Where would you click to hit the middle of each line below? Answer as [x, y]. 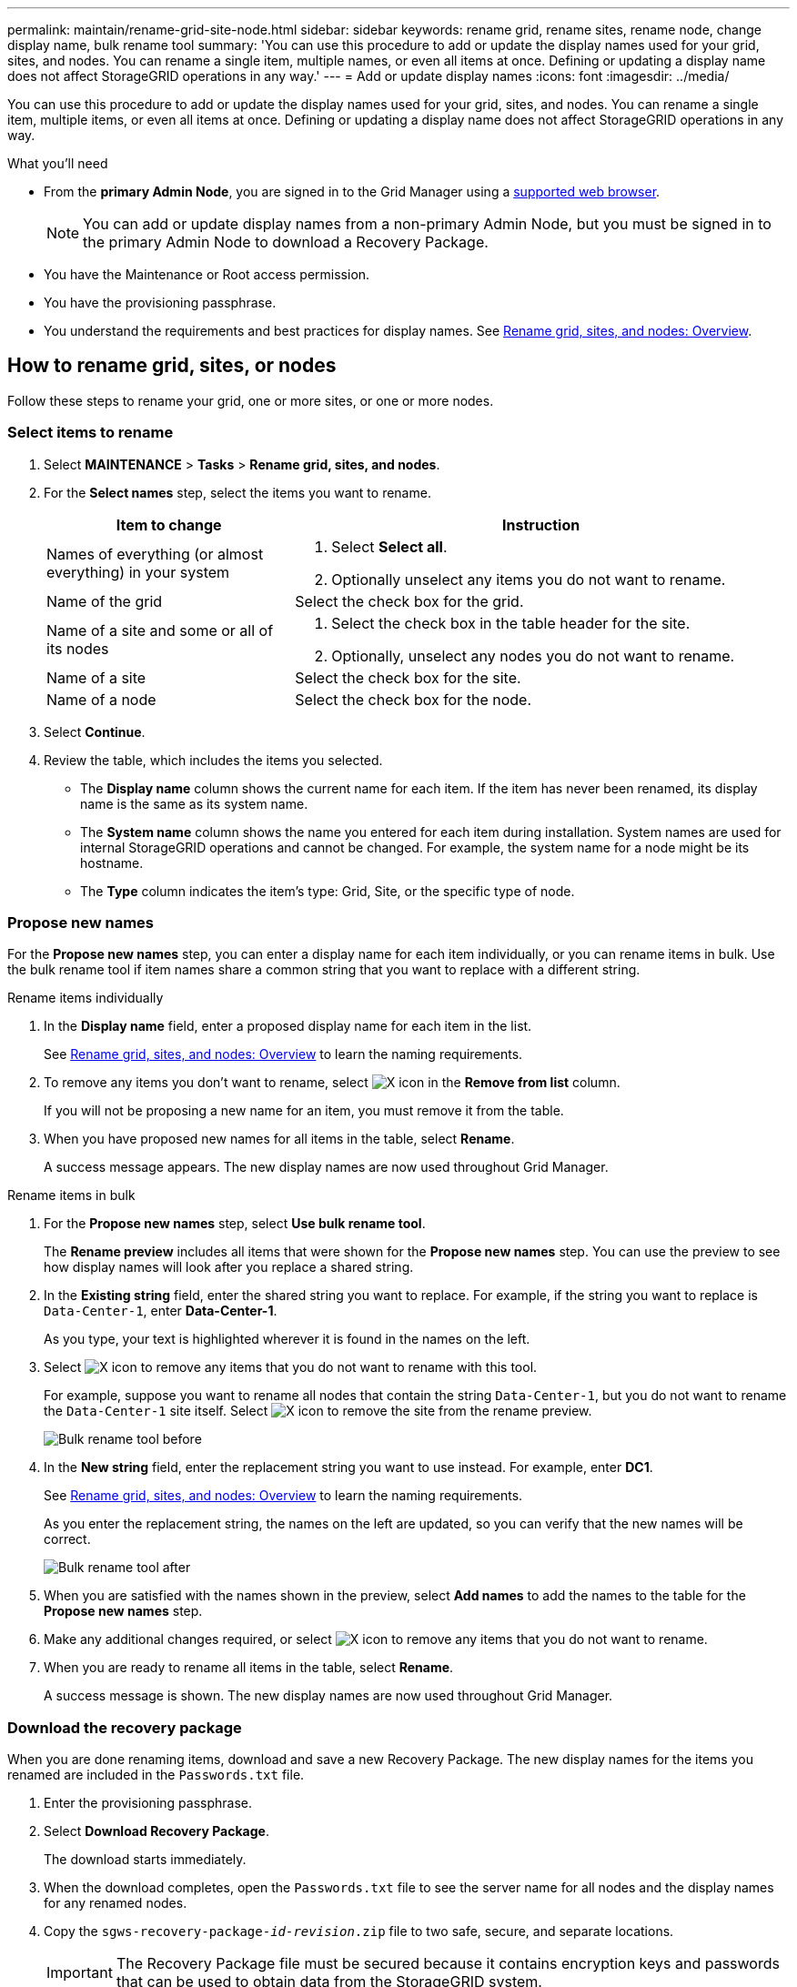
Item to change [169, 524]
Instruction [541, 524]
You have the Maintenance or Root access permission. [207, 274]
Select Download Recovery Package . [156, 1831]
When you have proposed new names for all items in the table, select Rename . [279, 1139]
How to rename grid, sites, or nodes [172, 366]
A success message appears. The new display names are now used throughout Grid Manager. [326, 1167]
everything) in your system [138, 572]
